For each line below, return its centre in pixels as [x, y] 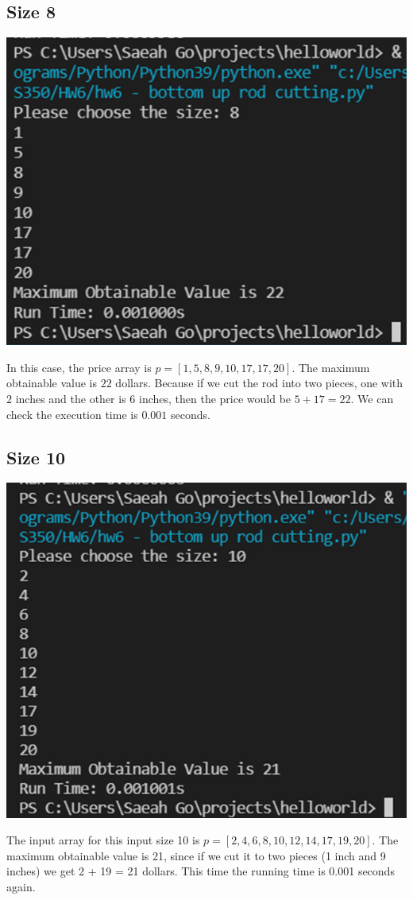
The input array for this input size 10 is [103, 840]
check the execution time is [72, 414]
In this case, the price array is [79, 367]
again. [21, 887]
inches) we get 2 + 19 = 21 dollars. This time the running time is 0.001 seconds [201, 871]
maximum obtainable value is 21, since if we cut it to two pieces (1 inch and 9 [196, 855]
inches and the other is [71, 399]
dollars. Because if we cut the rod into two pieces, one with [259, 383]
